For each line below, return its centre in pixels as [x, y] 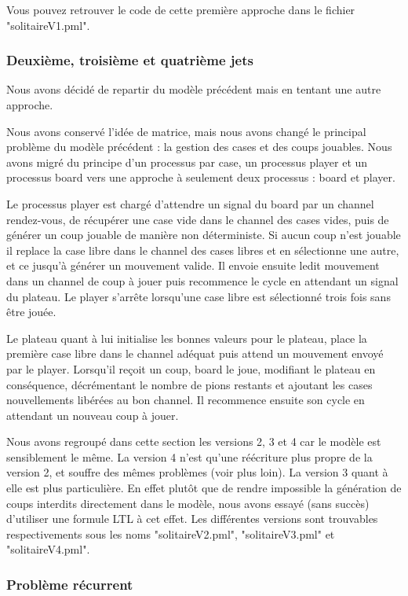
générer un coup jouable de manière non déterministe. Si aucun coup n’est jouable [204, 235]
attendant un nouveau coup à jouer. [93, 415]
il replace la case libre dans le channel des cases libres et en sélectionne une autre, [203, 250]
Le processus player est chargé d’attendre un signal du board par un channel [190, 203]
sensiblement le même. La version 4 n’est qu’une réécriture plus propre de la [189, 456]
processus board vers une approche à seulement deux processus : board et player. [201, 177]
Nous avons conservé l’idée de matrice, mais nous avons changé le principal [186, 131]
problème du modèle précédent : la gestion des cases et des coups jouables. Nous [199, 147]
